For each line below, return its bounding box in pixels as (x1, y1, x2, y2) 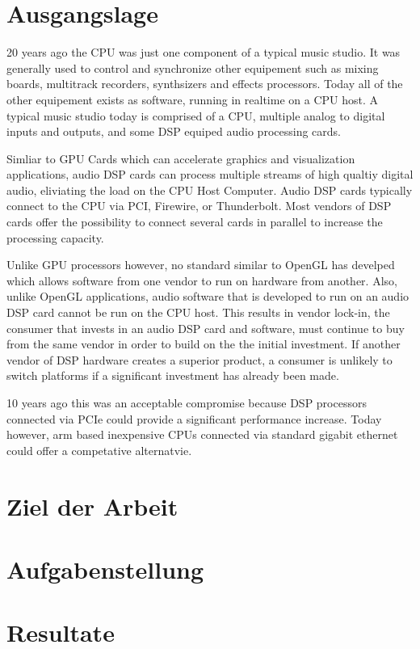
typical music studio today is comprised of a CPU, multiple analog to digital (6, 107, 385, 124)
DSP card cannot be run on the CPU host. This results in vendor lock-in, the (6, 304, 390, 321)
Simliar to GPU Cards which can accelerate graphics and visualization (6, 150, 355, 166)
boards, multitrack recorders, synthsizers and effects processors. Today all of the (6, 75, 403, 92)
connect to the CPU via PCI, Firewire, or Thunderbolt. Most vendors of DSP (6, 197, 392, 214)
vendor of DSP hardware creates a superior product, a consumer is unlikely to (6, 351, 393, 368)
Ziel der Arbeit (6, 489, 178, 522)
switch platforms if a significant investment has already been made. (6, 367, 339, 384)
